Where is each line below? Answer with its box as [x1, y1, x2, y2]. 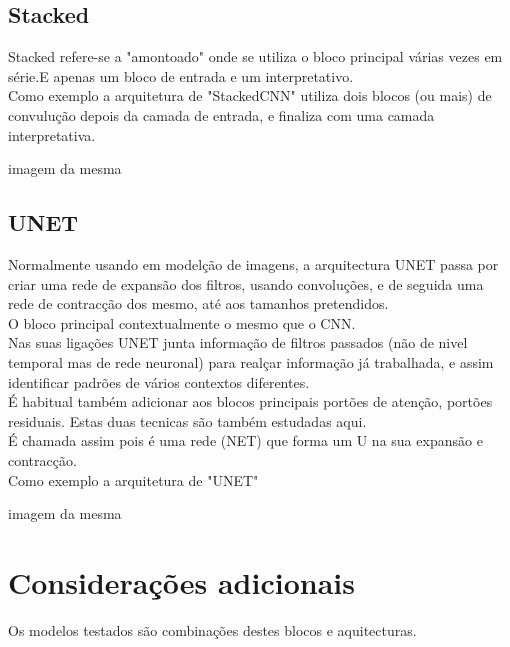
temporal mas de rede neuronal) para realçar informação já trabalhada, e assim [8, 351, 494, 372]
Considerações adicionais [8, 561, 355, 602]
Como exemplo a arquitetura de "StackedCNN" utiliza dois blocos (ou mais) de [8, 85, 492, 106]
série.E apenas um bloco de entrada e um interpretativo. [8, 65, 354, 86]
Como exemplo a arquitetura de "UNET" [8, 469, 259, 490]
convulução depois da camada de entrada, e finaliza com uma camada [8, 104, 435, 125]
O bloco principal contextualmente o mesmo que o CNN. [8, 312, 356, 333]
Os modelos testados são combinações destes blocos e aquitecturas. [8, 619, 417, 640]
